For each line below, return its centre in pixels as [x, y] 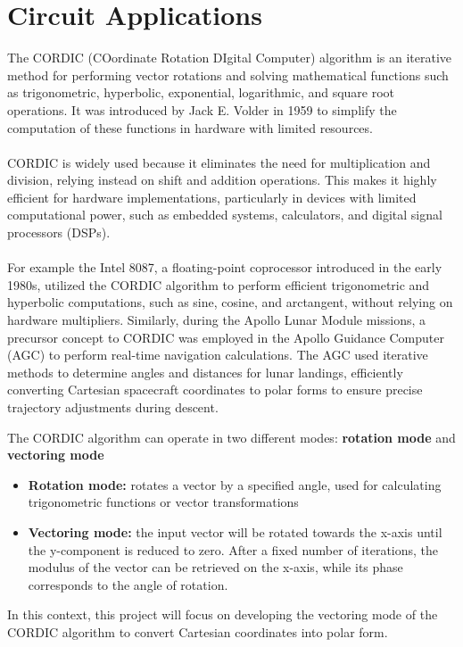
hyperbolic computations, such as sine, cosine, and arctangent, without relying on [230, 302]
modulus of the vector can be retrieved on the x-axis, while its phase [215, 567]
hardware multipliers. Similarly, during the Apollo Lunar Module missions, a [217, 320]
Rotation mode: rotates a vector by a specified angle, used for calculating [235, 484]
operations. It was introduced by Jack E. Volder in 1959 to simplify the [202, 109]
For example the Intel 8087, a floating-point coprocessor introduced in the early [225, 267]
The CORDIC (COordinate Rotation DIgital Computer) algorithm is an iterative [230, 58]
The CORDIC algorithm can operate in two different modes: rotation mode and [231, 437]
